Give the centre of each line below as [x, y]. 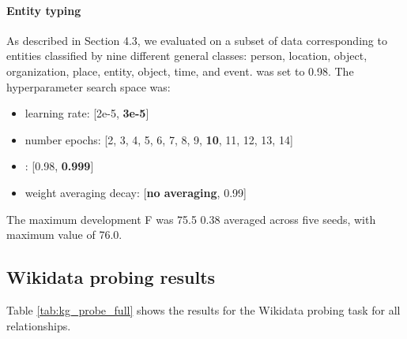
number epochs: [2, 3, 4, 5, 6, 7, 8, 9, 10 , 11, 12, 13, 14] [159, 139]
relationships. [39, 325]
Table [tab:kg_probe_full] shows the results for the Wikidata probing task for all [203, 309]
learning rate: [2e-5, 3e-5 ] [87, 113]
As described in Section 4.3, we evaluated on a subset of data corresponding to [197, 40]
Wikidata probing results [111, 277]
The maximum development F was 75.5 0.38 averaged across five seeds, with [191, 219]
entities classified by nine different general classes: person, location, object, [187, 56]
